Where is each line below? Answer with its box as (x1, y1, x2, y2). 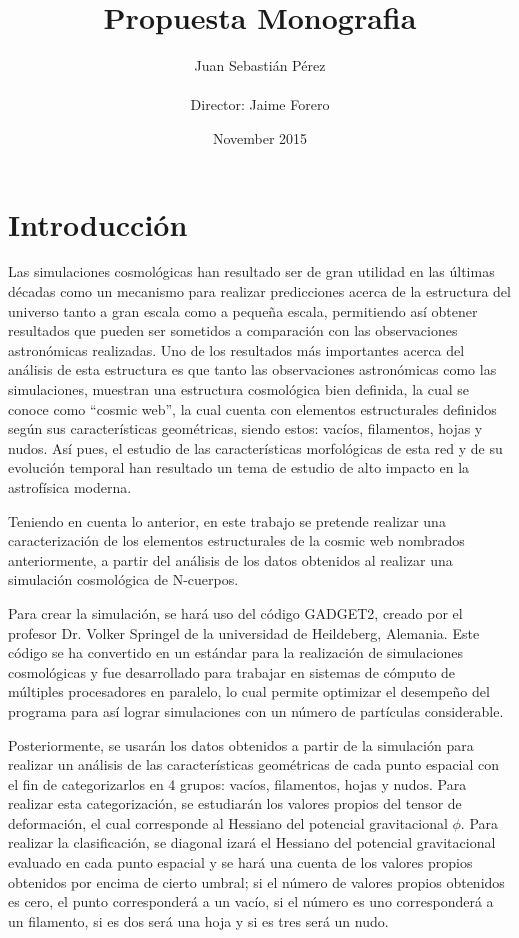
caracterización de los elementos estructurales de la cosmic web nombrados (8, 530, 465, 551)
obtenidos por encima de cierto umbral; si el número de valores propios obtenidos (8, 871, 505, 892)
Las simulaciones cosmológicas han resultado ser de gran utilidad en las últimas (8, 261, 495, 282)
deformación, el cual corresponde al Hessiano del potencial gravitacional (8, 812, 448, 833)
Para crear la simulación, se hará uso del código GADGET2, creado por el (8, 602, 463, 623)
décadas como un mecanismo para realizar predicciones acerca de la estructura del (8, 281, 511, 302)
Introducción (8, 203, 188, 244)
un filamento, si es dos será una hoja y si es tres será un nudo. (8, 910, 389, 931)
